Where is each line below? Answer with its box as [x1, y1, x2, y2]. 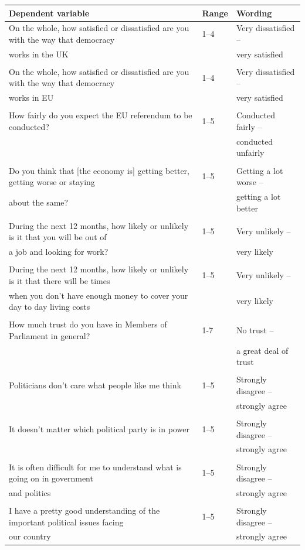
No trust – [236, 324, 274, 336]
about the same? [9, 196, 69, 208]
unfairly [236, 146, 265, 159]
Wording [236, 6, 272, 19]
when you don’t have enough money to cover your [9, 289, 188, 301]
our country [9, 530, 51, 542]
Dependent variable [9, 6, 90, 19]
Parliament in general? [9, 329, 90, 341]
